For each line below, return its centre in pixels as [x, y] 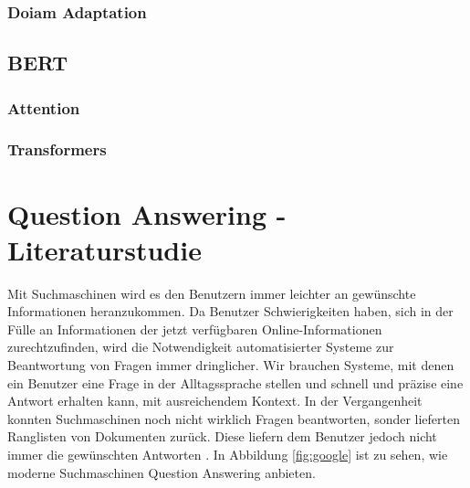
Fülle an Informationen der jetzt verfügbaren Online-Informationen [195, 329]
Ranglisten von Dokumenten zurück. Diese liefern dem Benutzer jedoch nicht [222, 436]
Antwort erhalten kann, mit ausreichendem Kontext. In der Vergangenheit [215, 401]
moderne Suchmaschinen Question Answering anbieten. [162, 472]
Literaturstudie [104, 249]
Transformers [57, 149]
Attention [44, 107]
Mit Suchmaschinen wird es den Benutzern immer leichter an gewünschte [212, 293]
